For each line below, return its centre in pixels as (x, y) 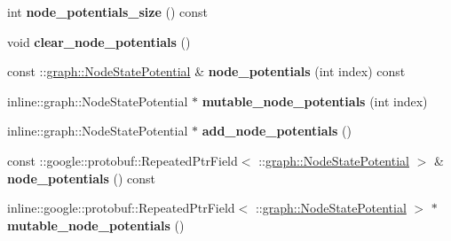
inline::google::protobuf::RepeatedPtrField (121, 208)
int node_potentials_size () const (107, 12)
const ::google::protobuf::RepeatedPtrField (123, 160)
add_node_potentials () (277, 131)
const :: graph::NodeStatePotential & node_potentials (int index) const (206, 71)
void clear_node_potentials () (99, 41)
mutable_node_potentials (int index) (315, 101)
